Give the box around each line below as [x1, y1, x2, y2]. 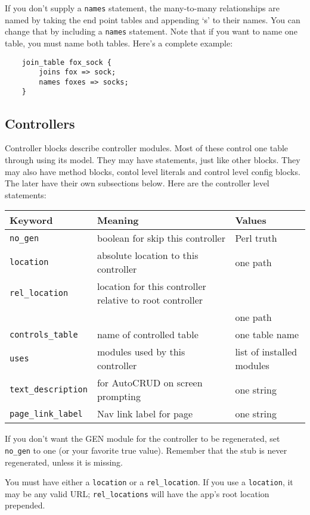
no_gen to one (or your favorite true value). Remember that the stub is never [5, 444, 287, 456]
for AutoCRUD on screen [97, 376, 203, 390]
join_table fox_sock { [21, 58, 111, 67]
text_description [10, 385, 88, 395]
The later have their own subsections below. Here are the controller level [5, 177, 269, 189]
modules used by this [97, 345, 185, 359]
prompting [97, 389, 141, 404]
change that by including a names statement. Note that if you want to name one [5, 25, 297, 38]
